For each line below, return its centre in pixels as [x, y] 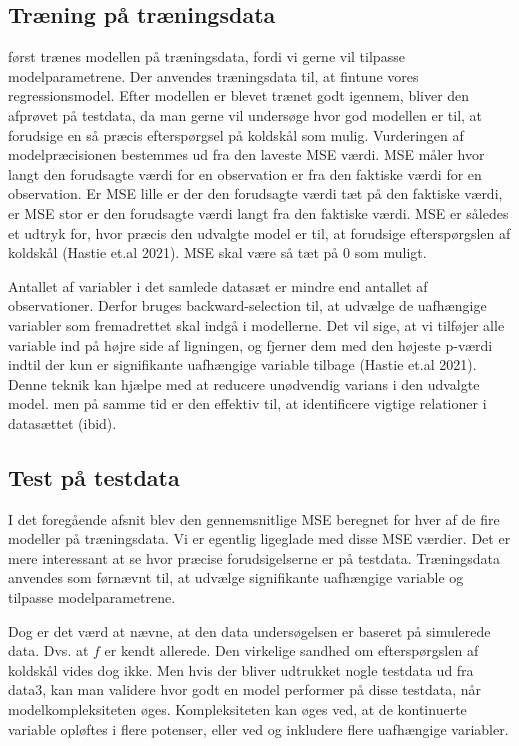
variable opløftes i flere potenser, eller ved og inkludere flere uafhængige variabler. [258, 728]
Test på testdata [94, 476]
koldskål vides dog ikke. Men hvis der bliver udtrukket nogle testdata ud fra [241, 669]
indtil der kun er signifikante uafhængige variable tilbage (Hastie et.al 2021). [242, 364]
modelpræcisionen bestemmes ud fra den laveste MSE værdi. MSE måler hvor [246, 154]
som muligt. [390, 252]
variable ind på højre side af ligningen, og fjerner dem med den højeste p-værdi [250, 344]
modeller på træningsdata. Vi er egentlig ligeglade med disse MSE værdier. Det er [259, 538]
